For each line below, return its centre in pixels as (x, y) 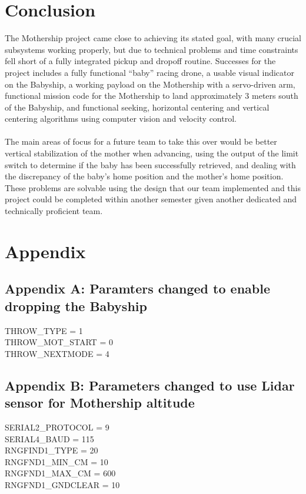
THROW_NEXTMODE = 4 (57, 353)
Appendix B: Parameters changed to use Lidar (150, 385)
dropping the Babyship (76, 306)
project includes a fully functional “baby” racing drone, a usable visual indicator (150, 72)
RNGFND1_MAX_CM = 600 (60, 473)
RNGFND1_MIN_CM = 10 (56, 461)
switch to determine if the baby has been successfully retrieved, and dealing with (150, 164)
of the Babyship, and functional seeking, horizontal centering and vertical (137, 107)
